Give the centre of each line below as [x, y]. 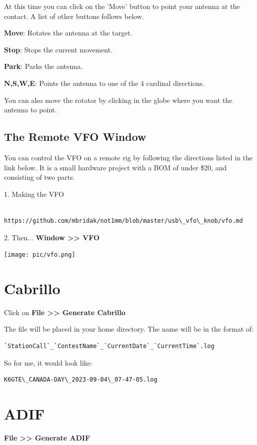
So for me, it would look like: [48, 362]
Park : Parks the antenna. [43, 66]
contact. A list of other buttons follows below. [74, 16]
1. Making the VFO [34, 194]
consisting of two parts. [40, 177]
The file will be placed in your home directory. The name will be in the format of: [129, 329]
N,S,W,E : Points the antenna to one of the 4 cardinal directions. [104, 83]
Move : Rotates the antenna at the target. [68, 33]
